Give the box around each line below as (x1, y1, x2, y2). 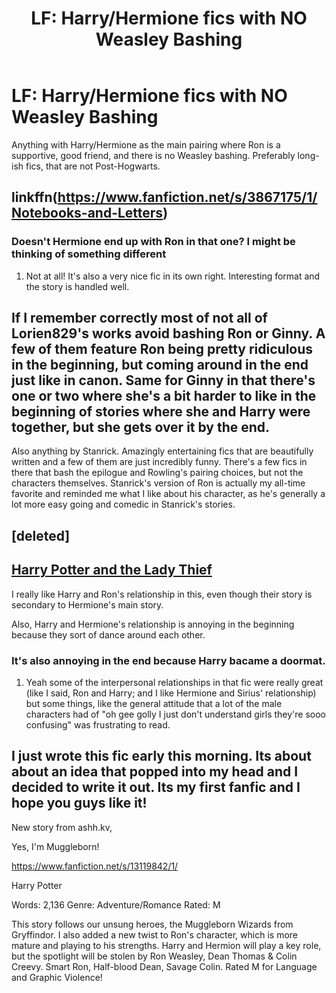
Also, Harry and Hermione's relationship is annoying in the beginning (11, 618, 295, 630)
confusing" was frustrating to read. (25, 718, 171, 731)
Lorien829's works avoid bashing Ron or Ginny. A (11, 325, 326, 342)
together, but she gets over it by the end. (11, 419, 271, 436)
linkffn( (11, 189, 58, 206)
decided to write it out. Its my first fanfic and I (11, 779, 301, 796)
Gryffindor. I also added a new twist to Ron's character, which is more (11, 928, 299, 941)
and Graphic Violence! (11, 971, 103, 983)
